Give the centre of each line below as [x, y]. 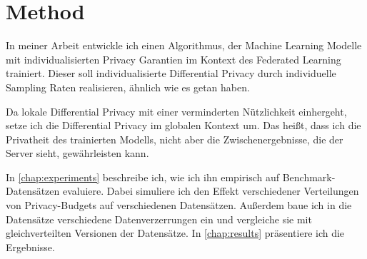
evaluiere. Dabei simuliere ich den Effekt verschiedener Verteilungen [211, 191]
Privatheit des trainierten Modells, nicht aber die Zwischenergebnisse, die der [175, 139]
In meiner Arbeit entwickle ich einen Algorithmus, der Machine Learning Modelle [184, 45]
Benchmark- [309, 177]
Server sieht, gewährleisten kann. [77, 153]
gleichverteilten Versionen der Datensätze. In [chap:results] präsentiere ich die [175, 233]
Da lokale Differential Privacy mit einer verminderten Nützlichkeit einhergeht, [176, 111]
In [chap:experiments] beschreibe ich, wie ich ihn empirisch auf [143, 177]
